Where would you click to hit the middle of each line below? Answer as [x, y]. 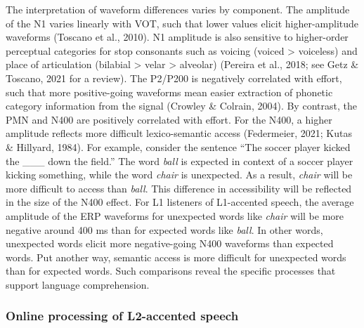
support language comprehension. [78, 284]
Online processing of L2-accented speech [122, 316]
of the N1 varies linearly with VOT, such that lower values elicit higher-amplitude [182, 23]
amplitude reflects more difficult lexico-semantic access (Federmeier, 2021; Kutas [179, 133]
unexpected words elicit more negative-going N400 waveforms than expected [170, 243]
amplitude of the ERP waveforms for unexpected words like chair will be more [175, 215]
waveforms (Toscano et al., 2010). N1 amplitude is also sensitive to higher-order [177, 37]
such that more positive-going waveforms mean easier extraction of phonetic [169, 92]
